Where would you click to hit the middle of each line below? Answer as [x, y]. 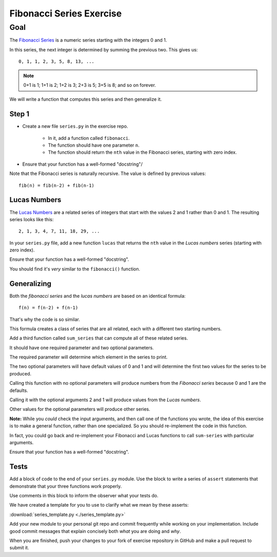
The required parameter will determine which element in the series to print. [88, 357]
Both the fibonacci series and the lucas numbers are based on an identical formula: [97, 296]
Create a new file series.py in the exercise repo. [75, 127]
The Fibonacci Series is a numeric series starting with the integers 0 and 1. [88, 40]
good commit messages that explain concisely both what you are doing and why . [95, 531]
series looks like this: [32, 219]
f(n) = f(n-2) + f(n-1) [48, 308]
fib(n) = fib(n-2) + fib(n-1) [57, 185]
